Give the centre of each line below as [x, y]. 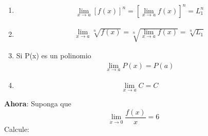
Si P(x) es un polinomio [54, 55]
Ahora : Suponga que [38, 104]
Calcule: [17, 129]
